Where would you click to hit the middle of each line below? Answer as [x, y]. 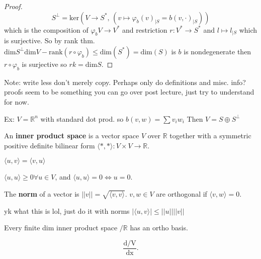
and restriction [145, 29]
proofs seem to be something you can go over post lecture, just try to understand [129, 92]
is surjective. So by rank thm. [50, 40]
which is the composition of [46, 29]
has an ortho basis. [159, 228]
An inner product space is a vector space [72, 136]
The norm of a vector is [42, 193]
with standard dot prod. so [82, 118]
